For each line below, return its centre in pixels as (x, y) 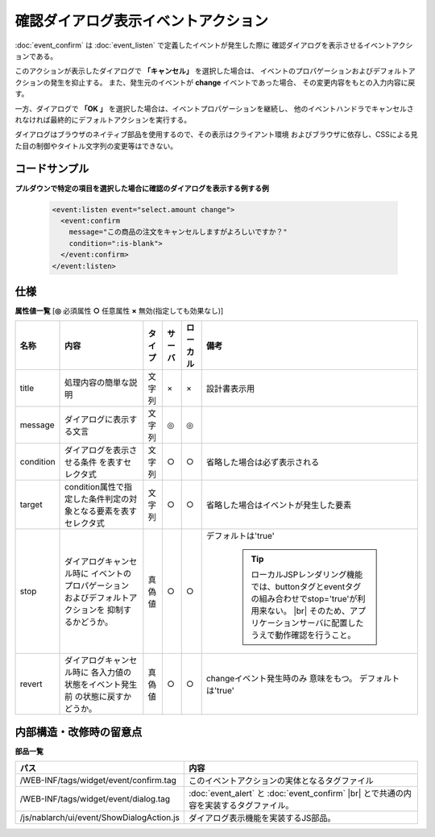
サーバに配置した (331, 623)
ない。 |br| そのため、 (309, 611)
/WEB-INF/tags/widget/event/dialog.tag (95, 799)
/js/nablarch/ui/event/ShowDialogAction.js (100, 818)
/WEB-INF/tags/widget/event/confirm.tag (98, 781)
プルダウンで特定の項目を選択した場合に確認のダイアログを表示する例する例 (142, 188)
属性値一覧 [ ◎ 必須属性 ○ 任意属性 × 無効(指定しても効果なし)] (119, 311)
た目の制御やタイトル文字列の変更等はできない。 (96, 146)
